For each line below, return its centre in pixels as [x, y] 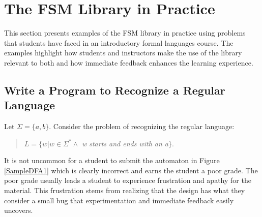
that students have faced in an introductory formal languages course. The [119, 42]
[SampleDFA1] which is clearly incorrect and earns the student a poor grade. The [131, 170]
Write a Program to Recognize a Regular [115, 90]
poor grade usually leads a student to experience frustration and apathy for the [128, 180]
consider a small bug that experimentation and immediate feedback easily [119, 200]
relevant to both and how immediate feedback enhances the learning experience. [129, 62]
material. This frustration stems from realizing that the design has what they [125, 190]
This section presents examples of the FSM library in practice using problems [125, 33]
